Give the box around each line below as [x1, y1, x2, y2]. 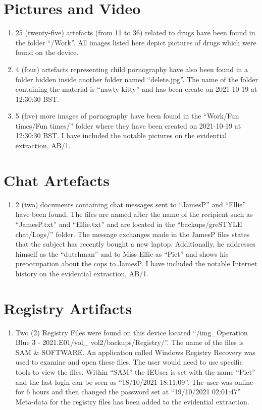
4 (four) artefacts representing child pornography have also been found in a [15, 64, 248, 74]
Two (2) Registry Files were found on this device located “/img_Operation [15, 327, 248, 337]
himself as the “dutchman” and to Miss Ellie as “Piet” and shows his [15, 248, 229, 259]
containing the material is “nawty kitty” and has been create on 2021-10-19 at [15, 84, 257, 94]
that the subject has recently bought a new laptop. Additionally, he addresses [15, 239, 255, 249]
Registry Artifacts [4, 298, 132, 318]
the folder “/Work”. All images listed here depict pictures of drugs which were [15, 37, 256, 47]
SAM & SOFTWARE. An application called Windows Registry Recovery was [15, 346, 255, 357]
